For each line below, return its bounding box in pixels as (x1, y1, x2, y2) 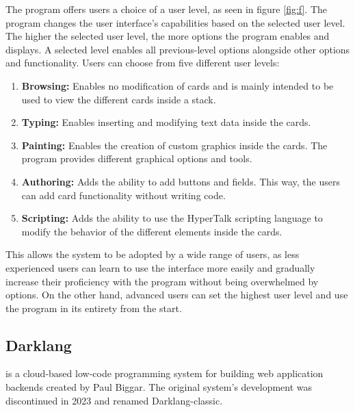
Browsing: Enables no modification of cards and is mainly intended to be (21, 78, 334, 92)
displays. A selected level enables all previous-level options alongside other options (5, 42, 350, 56)
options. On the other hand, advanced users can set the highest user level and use (5, 287, 348, 302)
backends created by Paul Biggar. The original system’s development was (5, 380, 313, 394)
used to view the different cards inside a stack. (21, 92, 216, 106)
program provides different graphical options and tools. (21, 151, 252, 166)
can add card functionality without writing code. (21, 188, 226, 202)
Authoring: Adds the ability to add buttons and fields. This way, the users (21, 174, 340, 188)
